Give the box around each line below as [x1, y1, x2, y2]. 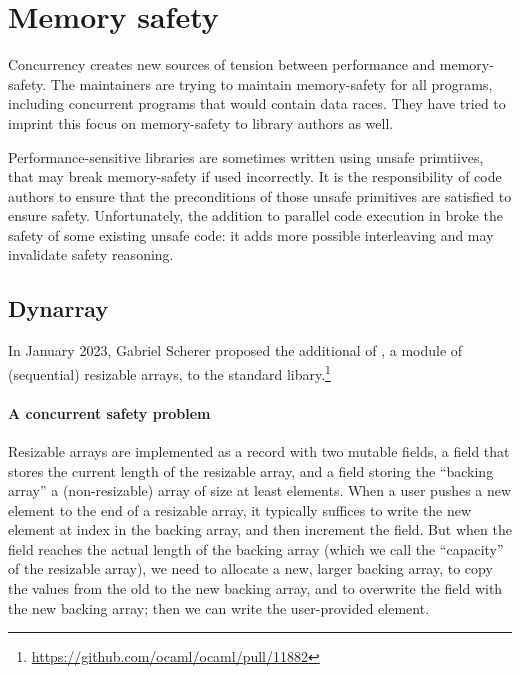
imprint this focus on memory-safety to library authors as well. [8, 112, 394, 133]
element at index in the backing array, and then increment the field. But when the [8, 519, 512, 540]
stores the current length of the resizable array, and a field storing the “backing [8, 460, 494, 481]
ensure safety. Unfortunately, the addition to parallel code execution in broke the [8, 205, 504, 226]
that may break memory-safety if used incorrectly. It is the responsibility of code [8, 166, 502, 187]
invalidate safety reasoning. [8, 244, 174, 265]
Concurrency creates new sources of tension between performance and [8, 54, 436, 75]
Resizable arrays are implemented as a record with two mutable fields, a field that [8, 440, 510, 461]
